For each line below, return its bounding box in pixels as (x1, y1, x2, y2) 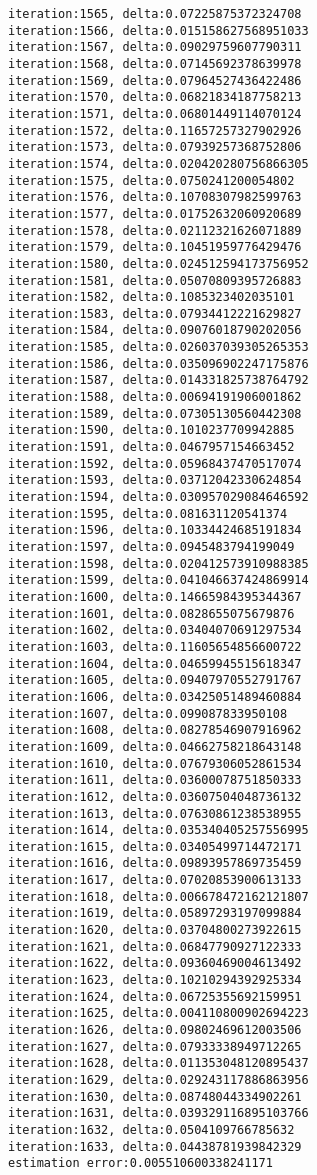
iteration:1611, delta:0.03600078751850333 (8, 773, 302, 788)
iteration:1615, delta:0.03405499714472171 (8, 839, 302, 854)
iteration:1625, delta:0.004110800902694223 (8, 1006, 309, 1021)
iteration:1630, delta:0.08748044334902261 (8, 1089, 302, 1104)
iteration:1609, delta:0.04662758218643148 (8, 739, 302, 754)
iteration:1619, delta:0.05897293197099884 (8, 906, 302, 921)
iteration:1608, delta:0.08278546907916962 (8, 723, 302, 738)
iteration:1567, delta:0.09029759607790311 (8, 40, 302, 55)
